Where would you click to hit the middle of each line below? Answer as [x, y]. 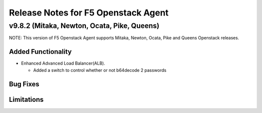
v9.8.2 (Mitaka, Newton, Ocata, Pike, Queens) [84, 26]
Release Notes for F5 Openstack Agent [89, 13]
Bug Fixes [24, 84]
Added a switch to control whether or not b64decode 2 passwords [100, 70]
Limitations [26, 99]
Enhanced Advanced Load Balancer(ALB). [63, 64]
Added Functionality [41, 52]
